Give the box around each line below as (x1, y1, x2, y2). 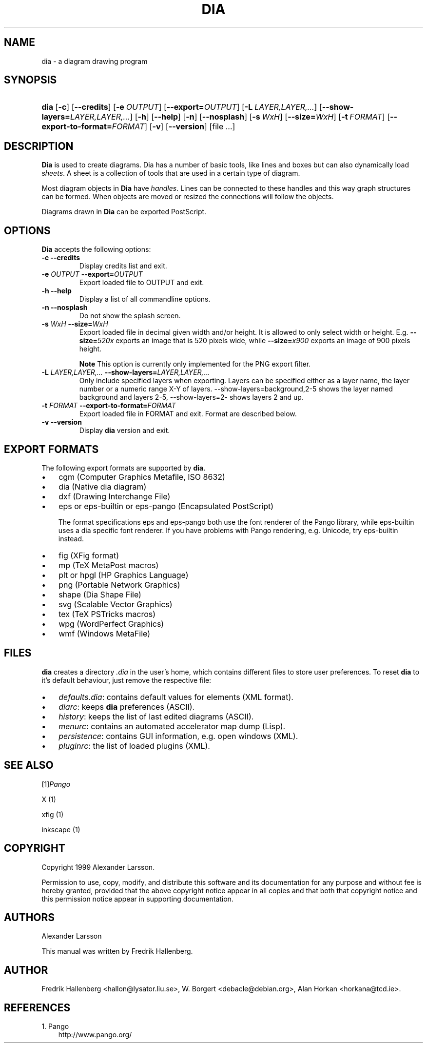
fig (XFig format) (58, 550, 119, 560)
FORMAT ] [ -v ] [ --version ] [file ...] (112, 122, 235, 132)
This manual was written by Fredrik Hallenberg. (41, 947, 193, 956)
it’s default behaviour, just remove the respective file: (41, 676, 212, 684)
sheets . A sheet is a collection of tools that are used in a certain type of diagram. (41, 169, 300, 178)
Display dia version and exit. (79, 426, 170, 435)
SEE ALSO (4, 759, 54, 772)
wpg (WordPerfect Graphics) (58, 618, 164, 629)
